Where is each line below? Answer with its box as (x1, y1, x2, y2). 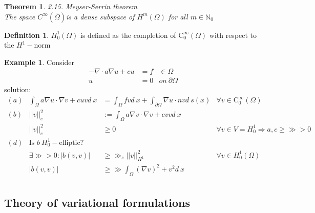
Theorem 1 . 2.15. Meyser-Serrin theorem (4, 1, 138, 11)
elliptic (59, 139, 80, 147)
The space (4, 11, 35, 22)
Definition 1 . (4, 29, 49, 40)
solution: (4, 84, 31, 95)
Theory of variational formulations (4, 195, 191, 210)
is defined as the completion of (80, 29, 176, 40)
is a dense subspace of (66, 11, 135, 22)
